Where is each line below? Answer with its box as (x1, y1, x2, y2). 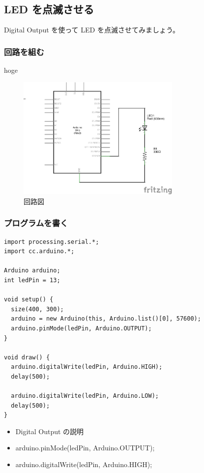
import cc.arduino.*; (4, 248, 75, 255)
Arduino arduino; (4, 267, 60, 274)
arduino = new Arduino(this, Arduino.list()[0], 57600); (11, 315, 201, 323)
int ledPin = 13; (4, 276, 60, 284)
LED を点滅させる (4, 1, 94, 17)
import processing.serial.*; (4, 238, 99, 245)
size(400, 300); (11, 305, 64, 313)
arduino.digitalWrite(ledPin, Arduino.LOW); (11, 392, 159, 400)
